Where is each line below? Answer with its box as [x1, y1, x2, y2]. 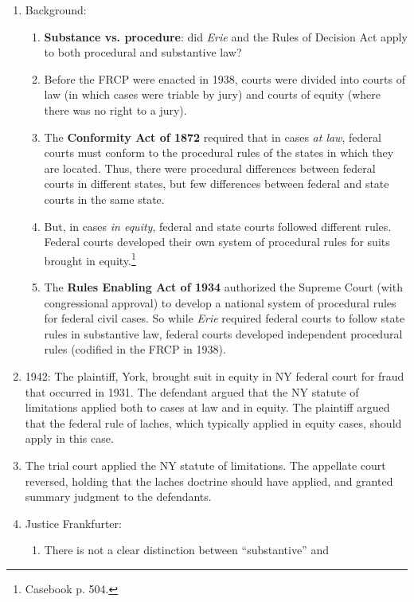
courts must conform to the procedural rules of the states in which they [44, 144, 394, 161]
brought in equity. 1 [44, 249, 136, 268]
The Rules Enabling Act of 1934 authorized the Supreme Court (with [44, 278, 403, 295]
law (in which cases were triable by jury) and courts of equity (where [44, 86, 381, 103]
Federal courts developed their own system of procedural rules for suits [44, 233, 390, 250]
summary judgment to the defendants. [25, 488, 212, 505]
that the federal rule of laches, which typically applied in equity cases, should [25, 414, 402, 431]
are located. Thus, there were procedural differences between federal [44, 159, 376, 176]
